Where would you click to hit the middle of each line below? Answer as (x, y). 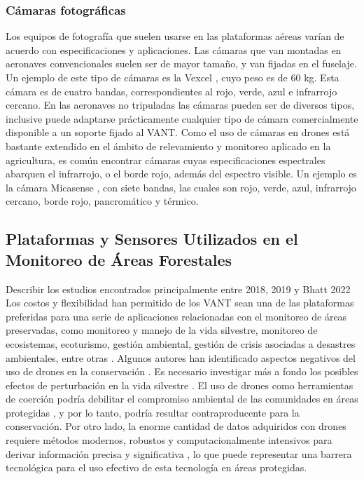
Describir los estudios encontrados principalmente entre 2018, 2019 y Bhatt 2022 (178, 289)
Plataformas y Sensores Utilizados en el (152, 239)
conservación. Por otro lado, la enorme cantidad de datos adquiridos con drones (176, 426)
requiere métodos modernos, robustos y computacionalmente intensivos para (169, 440)
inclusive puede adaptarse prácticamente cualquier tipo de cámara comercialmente (182, 118)
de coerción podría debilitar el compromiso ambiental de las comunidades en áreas (182, 399)
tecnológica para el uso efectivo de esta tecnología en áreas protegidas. (156, 467)
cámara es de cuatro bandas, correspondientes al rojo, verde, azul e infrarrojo (171, 91)
